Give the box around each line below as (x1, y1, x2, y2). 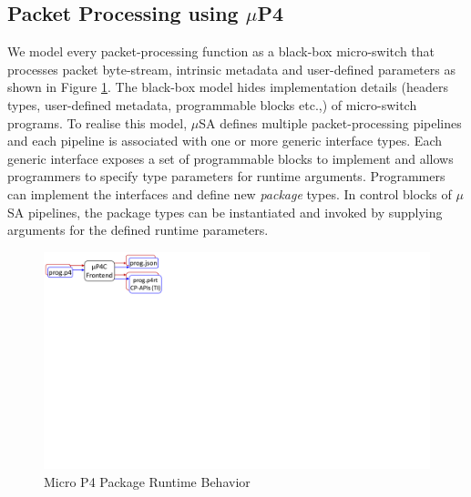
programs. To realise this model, (7, 113, 188, 132)
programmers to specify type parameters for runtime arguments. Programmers (7, 167, 445, 186)
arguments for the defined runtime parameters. (7, 220, 269, 239)
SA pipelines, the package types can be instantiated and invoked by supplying (7, 202, 443, 221)
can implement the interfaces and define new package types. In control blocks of (7, 184, 452, 203)
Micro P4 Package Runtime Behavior (44, 472, 251, 491)
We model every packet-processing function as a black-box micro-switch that (7, 42, 435, 61)
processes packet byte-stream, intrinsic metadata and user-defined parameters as (7, 59, 456, 78)
